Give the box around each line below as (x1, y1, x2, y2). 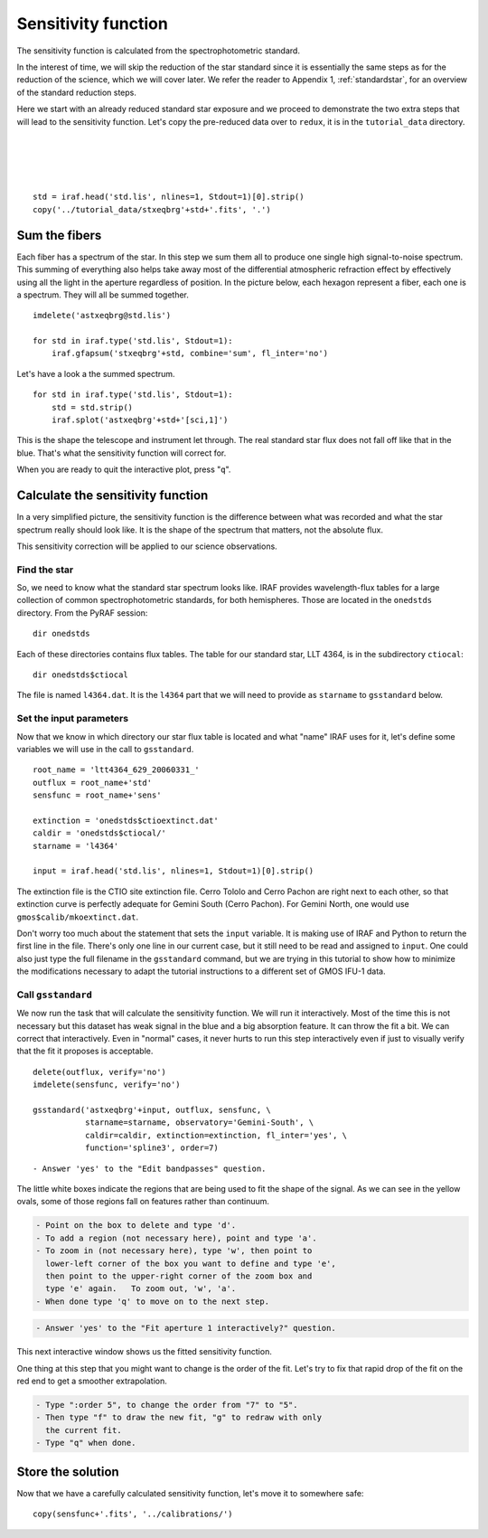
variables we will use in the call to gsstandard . (16, 743, 194, 754)
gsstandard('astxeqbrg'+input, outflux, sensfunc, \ (33, 1105, 271, 1116)
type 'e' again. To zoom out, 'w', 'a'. (45, 1284, 237, 1294)
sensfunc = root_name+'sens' (33, 790, 162, 800)
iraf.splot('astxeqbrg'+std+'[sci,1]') (51, 415, 229, 425)
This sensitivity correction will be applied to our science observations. (16, 541, 277, 552)
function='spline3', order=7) (84, 1143, 219, 1153)
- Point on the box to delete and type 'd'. (35, 1221, 237, 1231)
